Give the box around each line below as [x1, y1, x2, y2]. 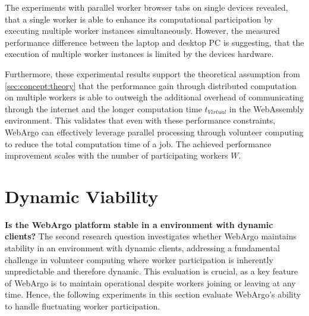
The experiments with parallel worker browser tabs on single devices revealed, [5, 1, 288, 13]
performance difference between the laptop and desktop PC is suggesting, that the [5, 36, 304, 48]
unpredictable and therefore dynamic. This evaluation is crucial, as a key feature [5, 265, 298, 277]
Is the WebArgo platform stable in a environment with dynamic [5, 218, 273, 230]
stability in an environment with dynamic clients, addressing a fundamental [5, 242, 280, 254]
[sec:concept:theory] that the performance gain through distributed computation [5, 79, 297, 91]
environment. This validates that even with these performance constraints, [5, 114, 276, 127]
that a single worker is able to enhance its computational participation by [5, 12, 273, 25]
